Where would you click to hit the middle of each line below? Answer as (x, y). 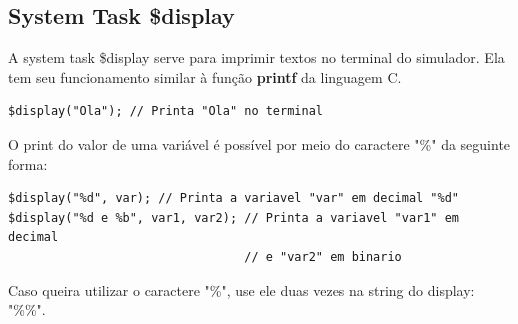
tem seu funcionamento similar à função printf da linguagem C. (205, 76)
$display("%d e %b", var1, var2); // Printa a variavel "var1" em (234, 217)
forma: (28, 163)
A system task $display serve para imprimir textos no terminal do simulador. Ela (256, 57)
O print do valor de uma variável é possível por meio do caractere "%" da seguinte (259, 143)
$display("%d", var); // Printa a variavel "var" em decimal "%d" (234, 198)
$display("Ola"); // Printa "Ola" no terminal (165, 111)
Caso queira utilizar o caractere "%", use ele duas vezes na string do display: (241, 289)
